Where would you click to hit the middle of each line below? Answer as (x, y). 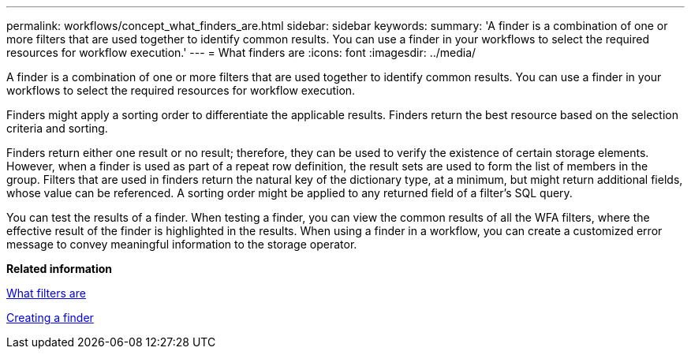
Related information (60, 269)
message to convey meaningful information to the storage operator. (182, 244)
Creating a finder (50, 318)
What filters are (46, 293)
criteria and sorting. (57, 128)
